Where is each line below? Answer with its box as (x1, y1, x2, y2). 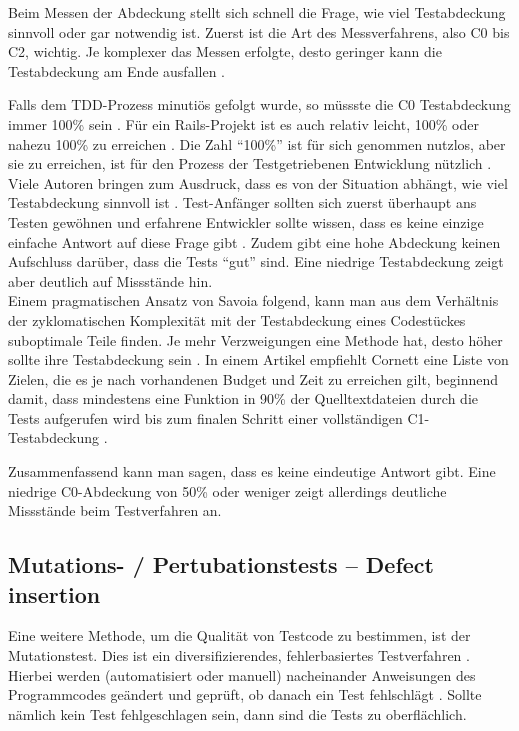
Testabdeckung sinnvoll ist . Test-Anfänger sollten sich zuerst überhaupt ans (8, 192, 477, 213)
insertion (8, 578, 101, 609)
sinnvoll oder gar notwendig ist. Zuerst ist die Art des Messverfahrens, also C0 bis (8, 21, 510, 42)
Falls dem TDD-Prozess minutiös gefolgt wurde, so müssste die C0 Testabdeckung (8, 94, 511, 115)
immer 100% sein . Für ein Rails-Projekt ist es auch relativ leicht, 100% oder (8, 113, 479, 134)
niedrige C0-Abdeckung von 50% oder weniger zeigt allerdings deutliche (8, 480, 447, 501)
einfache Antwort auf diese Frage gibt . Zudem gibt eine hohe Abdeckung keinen (8, 231, 501, 252)
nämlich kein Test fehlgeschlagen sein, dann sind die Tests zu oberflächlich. (8, 703, 467, 724)
